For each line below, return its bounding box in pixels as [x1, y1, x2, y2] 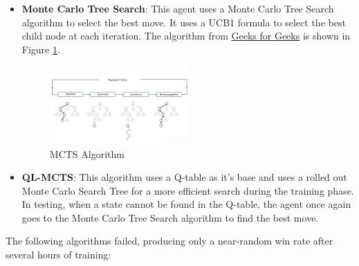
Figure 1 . [21, 42, 60, 56]
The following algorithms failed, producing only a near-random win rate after [6, 233, 333, 248]
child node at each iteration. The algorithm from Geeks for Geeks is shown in [21, 28, 351, 43]
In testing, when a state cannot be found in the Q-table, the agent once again [21, 197, 351, 211]
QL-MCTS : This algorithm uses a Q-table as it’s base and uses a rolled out [21, 170, 347, 184]
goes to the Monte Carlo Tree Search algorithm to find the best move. [21, 210, 319, 224]
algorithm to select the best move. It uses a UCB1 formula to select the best [21, 15, 346, 29]
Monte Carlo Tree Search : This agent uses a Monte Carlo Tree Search [21, 1, 334, 15]
